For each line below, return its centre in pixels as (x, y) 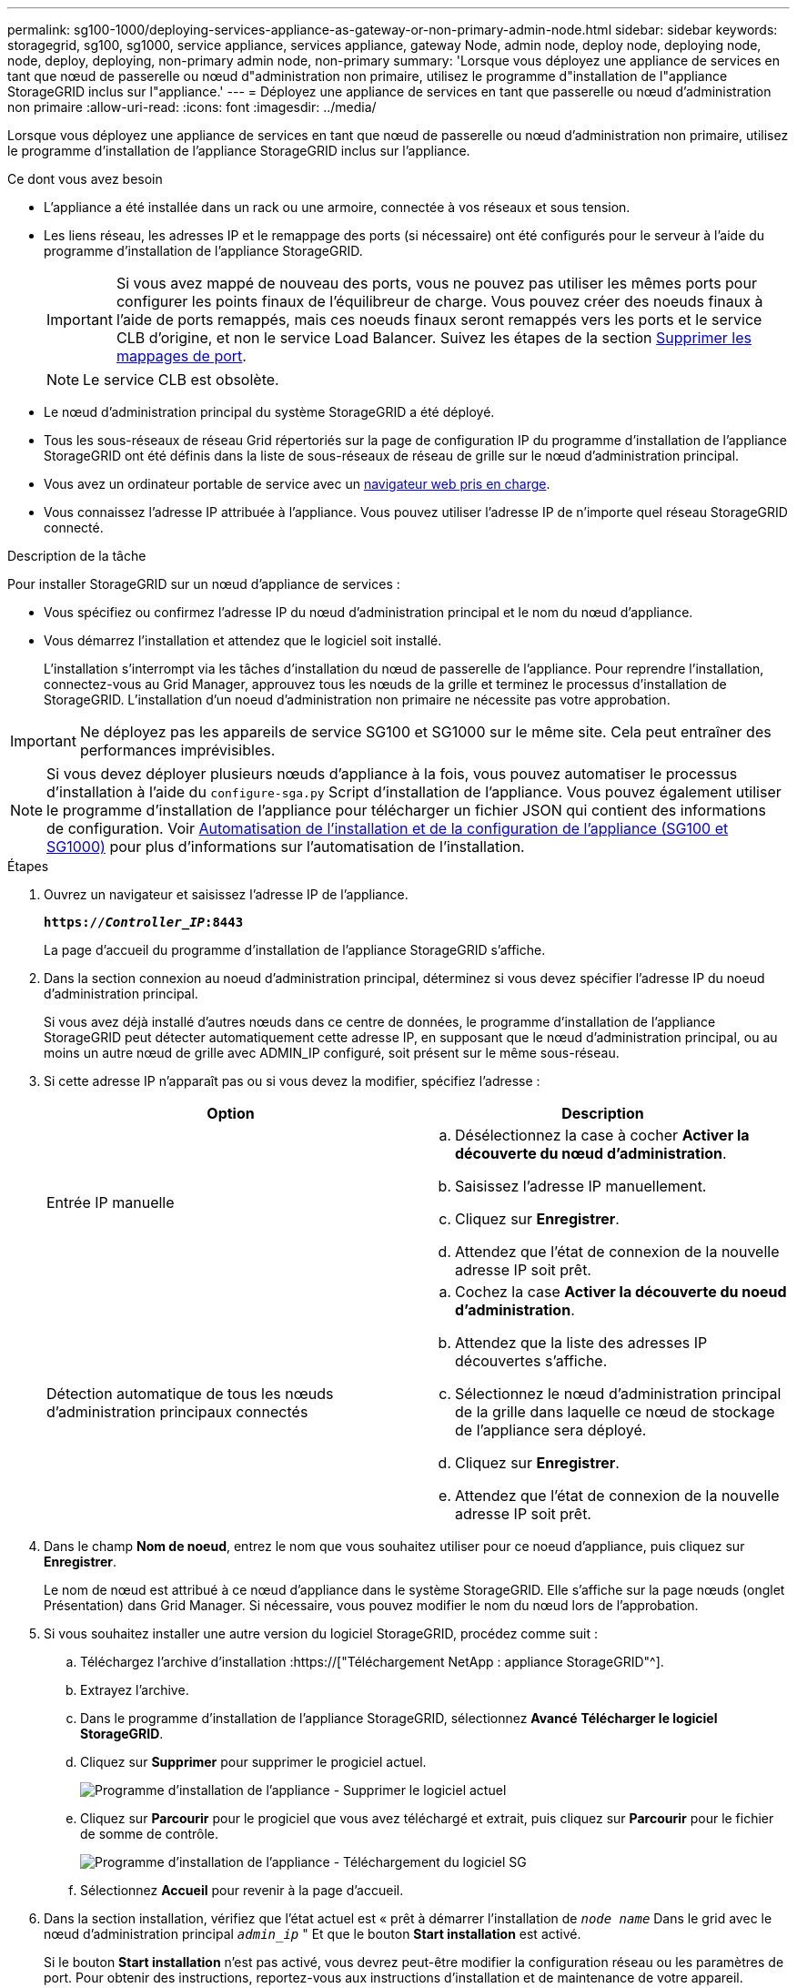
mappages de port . (181, 356)
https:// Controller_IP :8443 (144, 922)
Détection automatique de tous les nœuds (190, 1394)
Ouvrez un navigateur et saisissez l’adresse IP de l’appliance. (226, 894)
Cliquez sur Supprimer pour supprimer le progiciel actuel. (253, 1762)
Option (231, 1113)
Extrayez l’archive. (135, 1690)
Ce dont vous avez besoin (85, 179)
